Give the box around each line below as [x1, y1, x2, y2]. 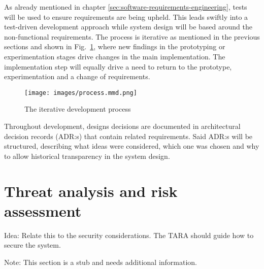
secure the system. [4, 240, 61, 250]
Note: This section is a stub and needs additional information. [4, 256, 197, 267]
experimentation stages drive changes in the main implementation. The [4, 51, 225, 61]
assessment [4, 200, 82, 221]
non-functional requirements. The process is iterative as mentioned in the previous [4, 31, 260, 42]
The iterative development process [24, 104, 131, 114]
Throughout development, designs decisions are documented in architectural [4, 121, 241, 131]
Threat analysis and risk [4, 180, 178, 201]
